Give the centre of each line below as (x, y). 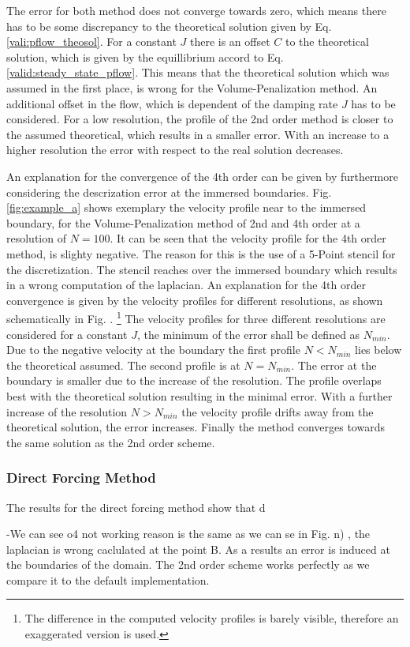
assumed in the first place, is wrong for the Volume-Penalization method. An (192, 87)
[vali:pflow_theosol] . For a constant (91, 41)
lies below (378, 350)
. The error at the (334, 365)
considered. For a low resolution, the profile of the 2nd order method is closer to (200, 119)
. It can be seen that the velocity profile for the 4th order (248, 238)
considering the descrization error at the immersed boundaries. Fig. (169, 192)
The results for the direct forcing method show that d (136, 507)
